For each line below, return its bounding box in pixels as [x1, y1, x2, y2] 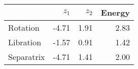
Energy [100, 7, 130, 18]
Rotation [8, 22, 40, 33]
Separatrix [8, 51, 45, 62]
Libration [8, 36, 42, 48]
